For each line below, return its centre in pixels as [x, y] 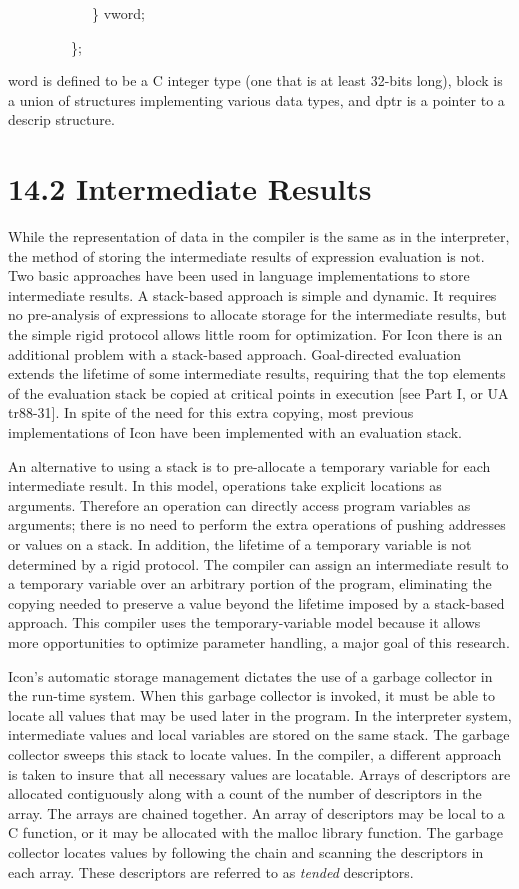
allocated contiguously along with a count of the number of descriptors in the [245, 793]
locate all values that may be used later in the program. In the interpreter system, [260, 714]
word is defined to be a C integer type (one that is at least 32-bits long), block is [255, 80]
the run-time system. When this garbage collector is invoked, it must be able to [251, 695]
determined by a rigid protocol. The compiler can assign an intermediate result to [258, 563]
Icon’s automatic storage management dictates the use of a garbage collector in [250, 675]
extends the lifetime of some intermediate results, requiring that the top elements [257, 373]
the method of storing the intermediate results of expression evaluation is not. [246, 255]
